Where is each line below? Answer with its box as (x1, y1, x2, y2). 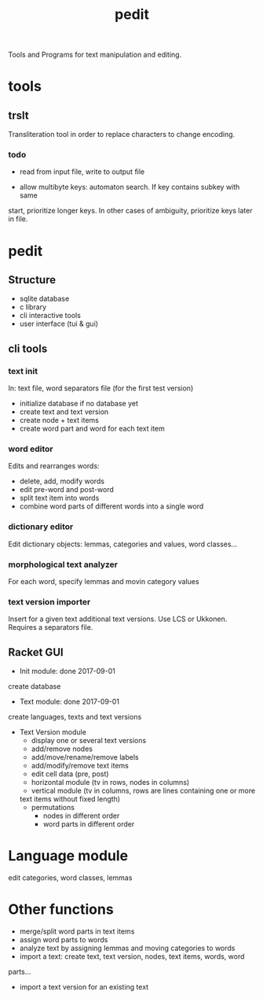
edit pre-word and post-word (19, 485, 114, 494)
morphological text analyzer (8, 559, 119, 570)
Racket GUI (8, 646, 64, 659)
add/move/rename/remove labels (31, 753, 139, 762)
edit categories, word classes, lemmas (8, 873, 133, 882)
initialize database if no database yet (19, 399, 139, 409)
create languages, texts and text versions (8, 712, 142, 722)
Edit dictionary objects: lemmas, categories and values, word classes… (8, 539, 238, 549)
